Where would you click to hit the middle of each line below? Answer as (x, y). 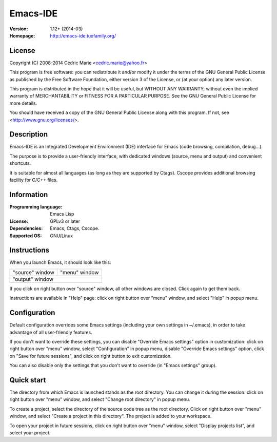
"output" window (33, 279)
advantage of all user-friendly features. (51, 332)
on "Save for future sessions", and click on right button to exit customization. (91, 356)
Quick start (28, 380)
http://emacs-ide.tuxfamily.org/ (83, 35)
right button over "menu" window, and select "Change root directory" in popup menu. (100, 399)
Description (29, 134)
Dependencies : (26, 228)
